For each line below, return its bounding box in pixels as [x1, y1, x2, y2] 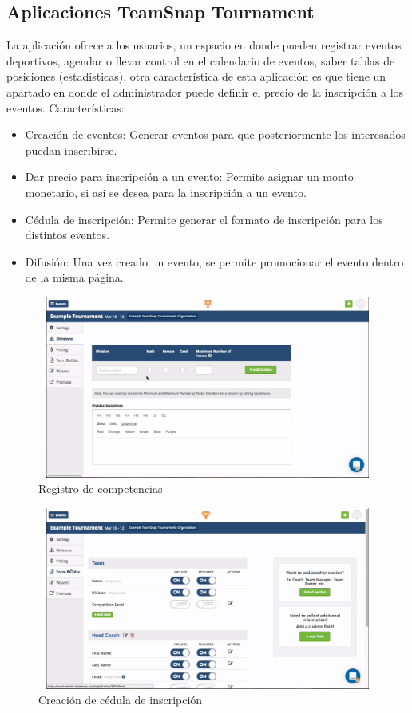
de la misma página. [25, 269, 124, 286]
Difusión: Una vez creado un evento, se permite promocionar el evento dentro [25, 253, 404, 270]
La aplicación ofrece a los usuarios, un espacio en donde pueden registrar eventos [6, 37, 402, 53]
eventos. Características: [6, 99, 125, 116]
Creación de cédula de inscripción [38, 691, 203, 708]
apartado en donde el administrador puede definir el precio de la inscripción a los [6, 83, 404, 100]
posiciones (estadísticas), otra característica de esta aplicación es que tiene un [6, 68, 386, 85]
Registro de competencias [38, 480, 163, 497]
